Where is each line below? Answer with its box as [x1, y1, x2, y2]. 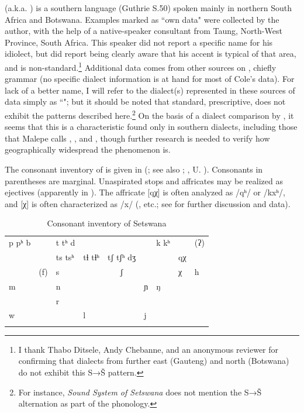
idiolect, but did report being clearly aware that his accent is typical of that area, [5, 47, 296, 60]
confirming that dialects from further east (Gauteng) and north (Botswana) [18, 355, 289, 367]
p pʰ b [9, 236, 31, 249]
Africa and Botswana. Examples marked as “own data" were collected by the [5, 13, 279, 25]
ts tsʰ [56, 251, 74, 263]
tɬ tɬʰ [83, 251, 100, 263]
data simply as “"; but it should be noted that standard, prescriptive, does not [5, 95, 286, 108]
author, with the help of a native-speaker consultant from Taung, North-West [5, 25, 282, 37]
